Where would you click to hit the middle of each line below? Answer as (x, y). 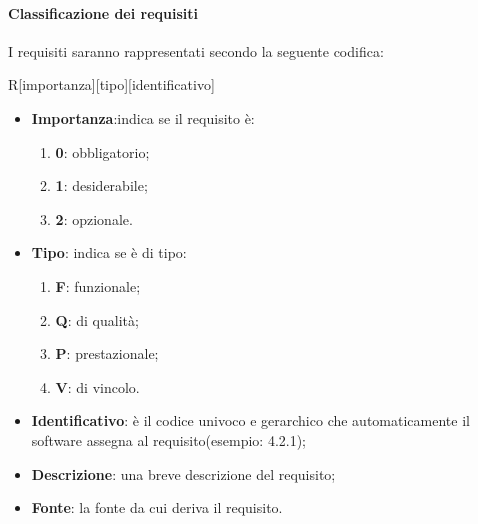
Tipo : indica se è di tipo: (109, 252)
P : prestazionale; (107, 353)
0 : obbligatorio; (102, 151)
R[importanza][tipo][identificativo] (111, 84)
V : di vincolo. (97, 386)
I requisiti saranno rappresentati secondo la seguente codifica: (196, 50)
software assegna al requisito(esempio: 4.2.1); (169, 439)
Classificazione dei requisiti (103, 12)
